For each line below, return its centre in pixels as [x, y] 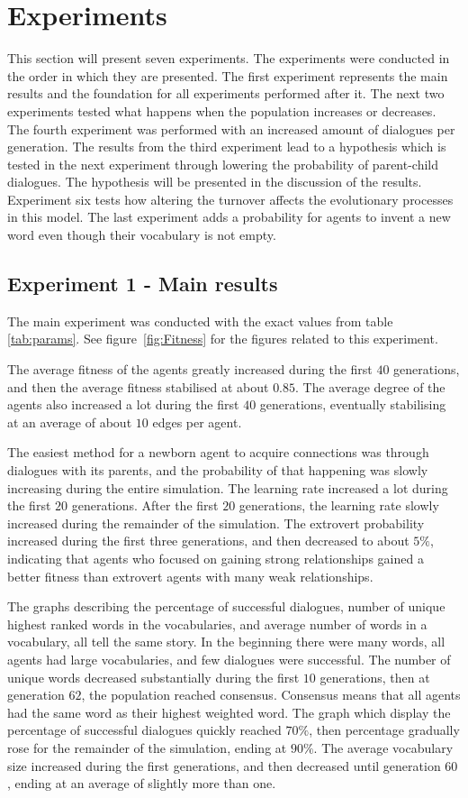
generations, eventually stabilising [353, 404]
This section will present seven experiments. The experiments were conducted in [229, 58]
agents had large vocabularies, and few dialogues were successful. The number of [229, 659]
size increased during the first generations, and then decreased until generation [224, 765]
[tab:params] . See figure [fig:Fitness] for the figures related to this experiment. [223, 339]
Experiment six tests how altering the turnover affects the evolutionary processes [230, 199]
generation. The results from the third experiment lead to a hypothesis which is [227, 147]
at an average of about [70, 422]
